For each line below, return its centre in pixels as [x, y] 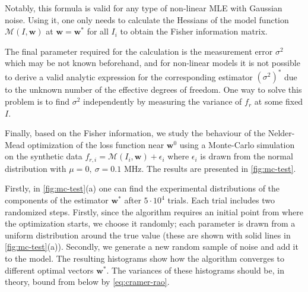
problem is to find [37, 101]
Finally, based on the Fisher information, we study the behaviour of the [135, 133]
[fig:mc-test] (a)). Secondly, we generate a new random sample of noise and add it [152, 247]
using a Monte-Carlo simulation [237, 144]
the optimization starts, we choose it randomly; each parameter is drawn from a [150, 223]
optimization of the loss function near [96, 144]
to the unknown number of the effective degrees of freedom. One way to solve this [153, 90]
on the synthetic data [44, 156]
